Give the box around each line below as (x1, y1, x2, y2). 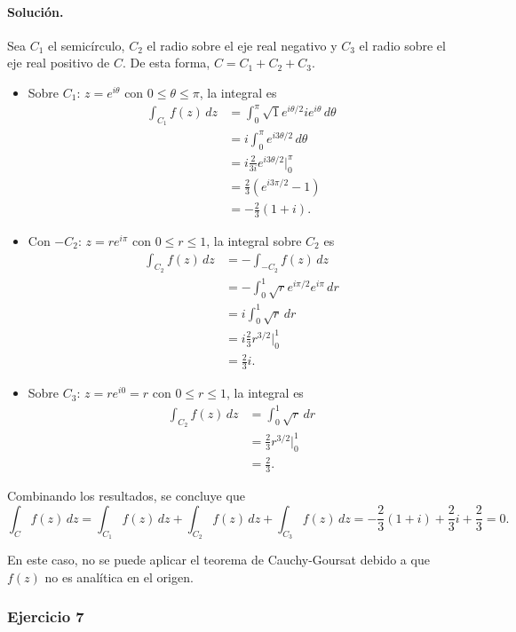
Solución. (7, 2, 64, 20)
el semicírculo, (48, 36, 125, 54)
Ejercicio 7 (7, 605, 84, 628)
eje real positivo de (7, 53, 110, 72)
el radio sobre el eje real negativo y (147, 36, 337, 54)
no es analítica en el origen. (44, 567, 194, 586)
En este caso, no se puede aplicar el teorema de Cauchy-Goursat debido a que (7, 549, 430, 568)
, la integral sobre (206, 231, 302, 249)
